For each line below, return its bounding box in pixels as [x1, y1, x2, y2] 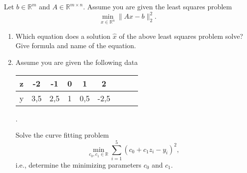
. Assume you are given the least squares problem [83, 1, 232, 11]
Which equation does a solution [15, 30, 110, 41]
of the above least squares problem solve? [119, 30, 243, 41]
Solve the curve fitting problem [15, 130, 109, 140]
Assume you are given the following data [15, 57, 138, 67]
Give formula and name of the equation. [15, 40, 136, 51]
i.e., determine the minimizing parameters [15, 159, 141, 170]
